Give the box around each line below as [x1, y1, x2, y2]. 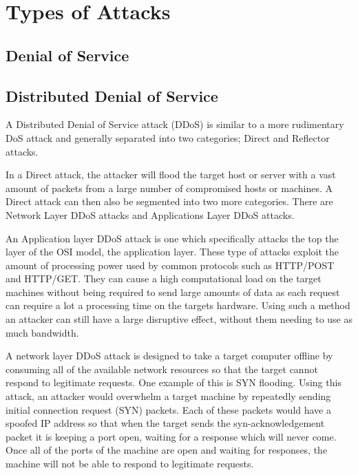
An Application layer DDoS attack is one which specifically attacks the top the [6, 231, 339, 245]
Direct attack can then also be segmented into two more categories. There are [6, 194, 333, 209]
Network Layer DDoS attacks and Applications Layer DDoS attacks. [6, 207, 295, 222]
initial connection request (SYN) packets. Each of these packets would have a [6, 402, 332, 416]
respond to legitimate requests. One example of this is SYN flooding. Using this [6, 375, 341, 390]
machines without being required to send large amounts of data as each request [6, 284, 340, 299]
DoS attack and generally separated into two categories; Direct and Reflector [6, 130, 330, 145]
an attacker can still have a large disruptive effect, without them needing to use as [6, 312, 352, 326]
